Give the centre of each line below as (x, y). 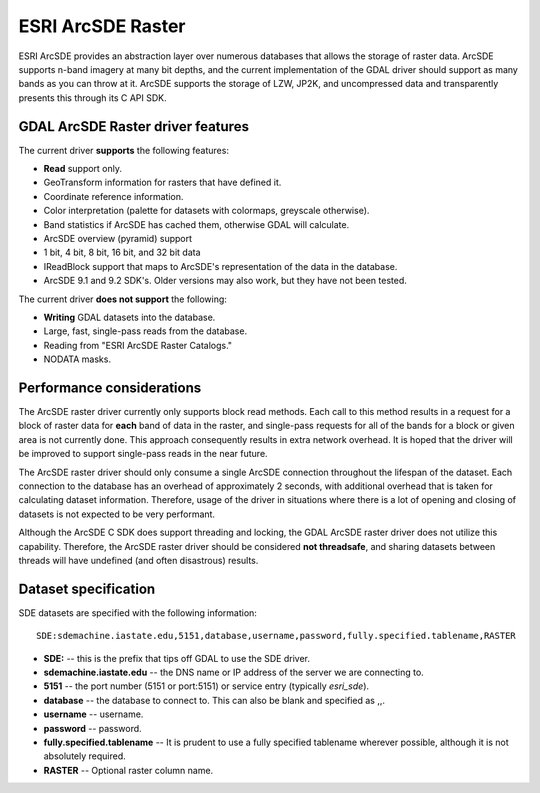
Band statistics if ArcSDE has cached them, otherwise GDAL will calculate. (196, 224)
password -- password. (92, 728)
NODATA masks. (77, 359)
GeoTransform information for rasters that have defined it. (162, 182)
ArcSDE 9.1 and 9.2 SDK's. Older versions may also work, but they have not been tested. (225, 281)
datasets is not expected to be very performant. (116, 514)
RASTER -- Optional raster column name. (128, 770)
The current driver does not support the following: (122, 299)
